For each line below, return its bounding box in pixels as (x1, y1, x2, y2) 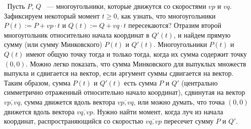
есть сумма (124, 77, 157, 87)
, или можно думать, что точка (134, 96, 225, 107)
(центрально (181, 77, 218, 87)
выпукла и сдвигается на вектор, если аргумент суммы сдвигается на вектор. (4, 68, 234, 78)
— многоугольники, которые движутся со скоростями (46, 1, 206, 11)
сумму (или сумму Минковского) (4, 39, 102, 49)
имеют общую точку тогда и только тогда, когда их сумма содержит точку (26, 48, 247, 59)
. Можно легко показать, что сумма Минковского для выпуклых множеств (25, 58, 247, 68)
